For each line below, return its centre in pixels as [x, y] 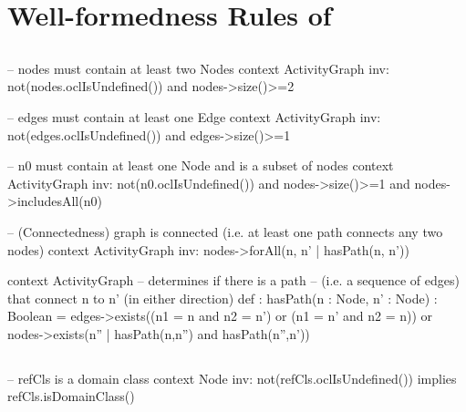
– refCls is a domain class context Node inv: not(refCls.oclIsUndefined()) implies [232, 378]
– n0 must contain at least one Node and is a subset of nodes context [201, 165]
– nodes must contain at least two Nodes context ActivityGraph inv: [198, 68]
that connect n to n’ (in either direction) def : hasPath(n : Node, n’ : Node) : [223, 298]
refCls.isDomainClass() [71, 396]
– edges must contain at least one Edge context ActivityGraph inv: [194, 116]
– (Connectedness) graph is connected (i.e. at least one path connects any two [225, 231]
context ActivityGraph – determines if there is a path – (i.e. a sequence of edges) [233, 280]
